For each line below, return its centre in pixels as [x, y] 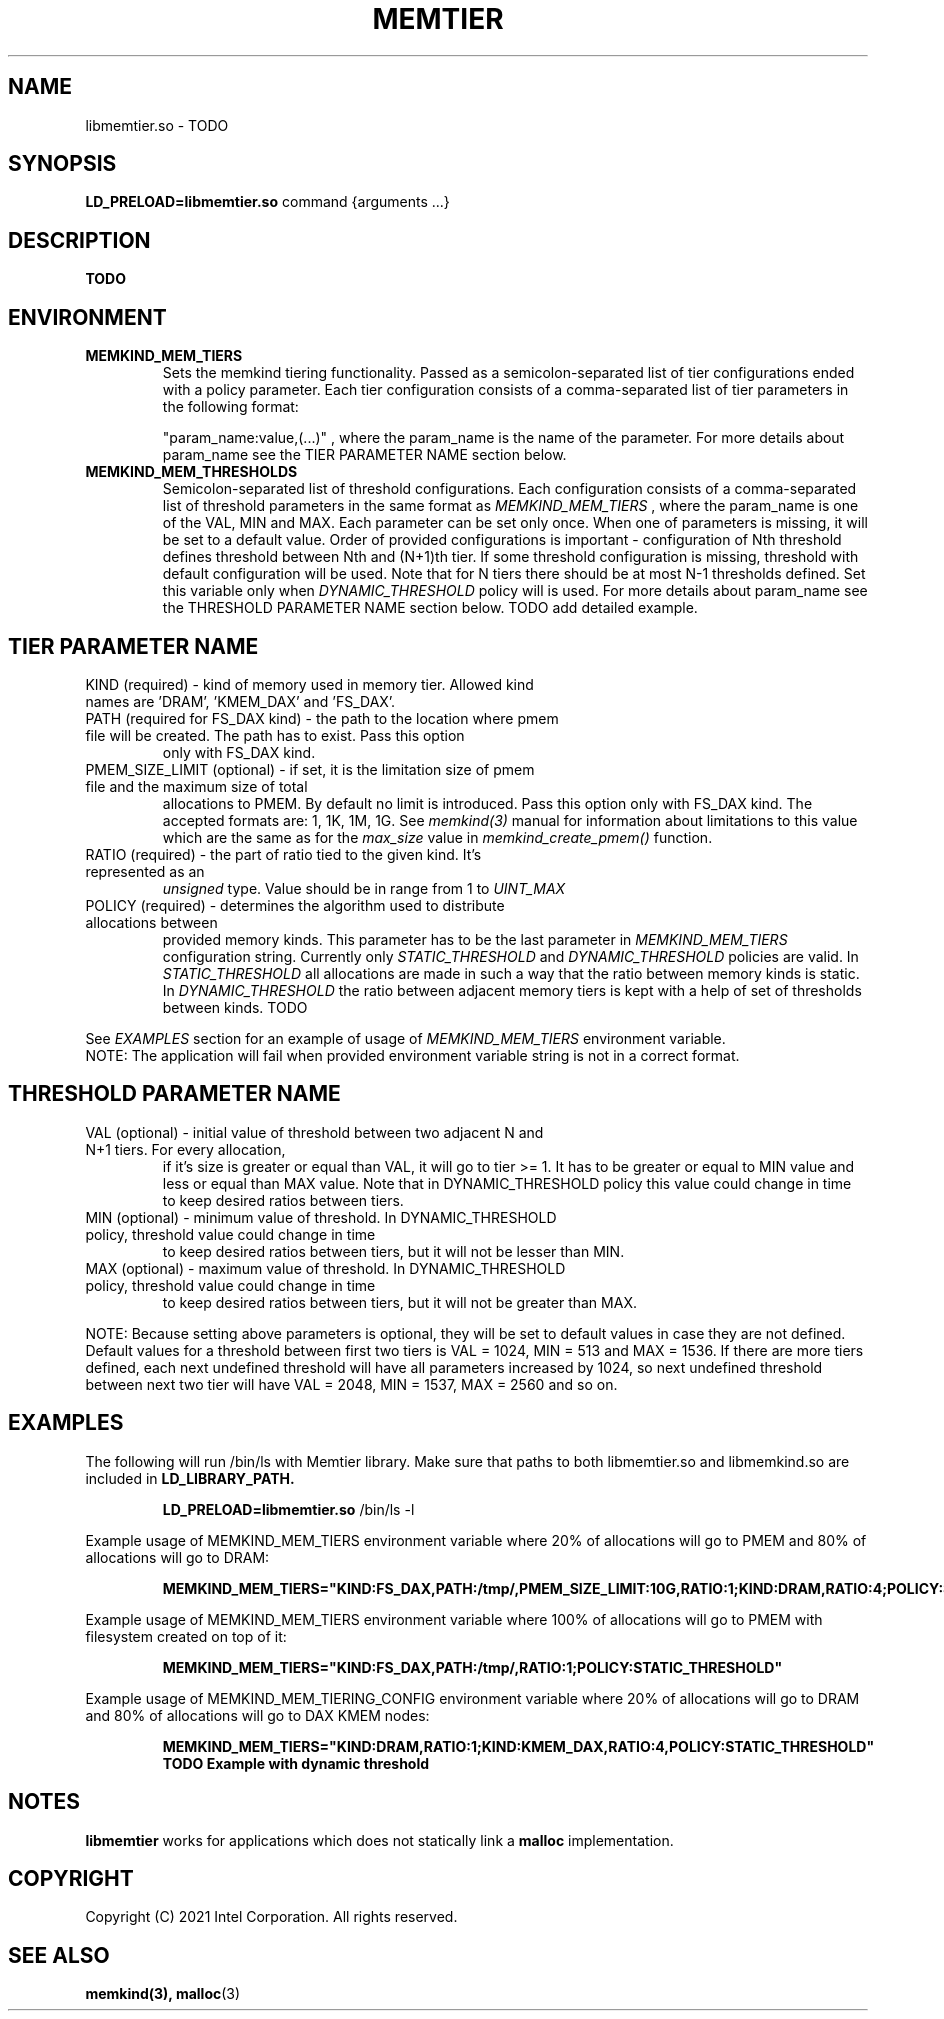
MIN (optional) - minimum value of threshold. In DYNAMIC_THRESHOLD [321, 1217]
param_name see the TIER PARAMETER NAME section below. [364, 455]
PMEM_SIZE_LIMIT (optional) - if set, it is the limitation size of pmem [310, 769]
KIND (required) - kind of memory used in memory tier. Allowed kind [309, 684]
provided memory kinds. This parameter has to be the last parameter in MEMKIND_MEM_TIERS [475, 939]
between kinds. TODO [235, 1007]
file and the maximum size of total [196, 786]
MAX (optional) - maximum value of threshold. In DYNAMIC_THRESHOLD [325, 1268]
